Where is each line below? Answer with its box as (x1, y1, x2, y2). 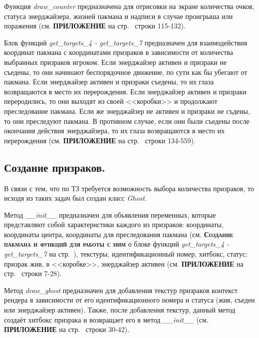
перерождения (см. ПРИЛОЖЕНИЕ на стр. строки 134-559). (4, 135, 196, 145)
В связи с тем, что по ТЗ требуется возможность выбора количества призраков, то (4, 183, 254, 193)
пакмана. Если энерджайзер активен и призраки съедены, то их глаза (4, 76, 214, 87)
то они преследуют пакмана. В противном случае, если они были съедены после (4, 115, 250, 126)
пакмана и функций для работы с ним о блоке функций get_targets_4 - (4, 239, 230, 249)
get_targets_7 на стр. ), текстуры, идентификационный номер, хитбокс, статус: (4, 249, 248, 259)
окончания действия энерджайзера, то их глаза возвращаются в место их (4, 125, 225, 136)
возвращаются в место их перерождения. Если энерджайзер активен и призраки (4, 86, 247, 96)
